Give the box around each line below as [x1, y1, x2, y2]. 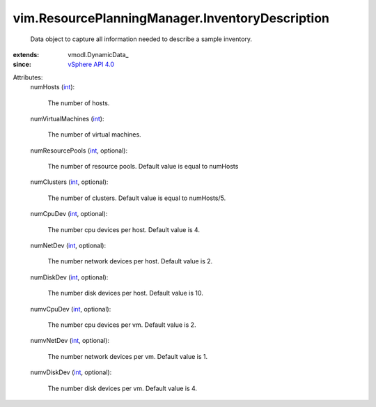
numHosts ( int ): [30, 83, 75, 91]
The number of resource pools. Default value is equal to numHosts [47, 162, 239, 171]
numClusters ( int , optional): [30, 178, 109, 186]
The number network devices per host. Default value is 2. [47, 257, 213, 266]
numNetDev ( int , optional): [30, 241, 107, 250]
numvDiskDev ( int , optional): [30, 368, 112, 376]
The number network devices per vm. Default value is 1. [47, 352, 208, 360]
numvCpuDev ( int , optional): [30, 305, 111, 313]
